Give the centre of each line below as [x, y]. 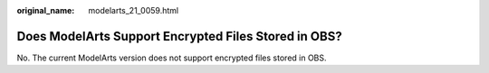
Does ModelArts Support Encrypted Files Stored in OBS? [180, 36]
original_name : [46, 10]
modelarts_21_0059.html [134, 10]
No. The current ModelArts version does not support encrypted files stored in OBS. [172, 58]
